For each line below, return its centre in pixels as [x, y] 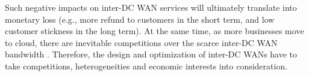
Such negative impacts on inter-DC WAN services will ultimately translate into [151, 7]
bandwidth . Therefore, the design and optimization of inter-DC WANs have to [151, 54]
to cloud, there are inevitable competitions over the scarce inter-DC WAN [141, 42]
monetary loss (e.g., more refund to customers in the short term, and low [140, 19]
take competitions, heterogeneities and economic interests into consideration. [146, 66]
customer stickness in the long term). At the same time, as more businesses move [154, 31]
